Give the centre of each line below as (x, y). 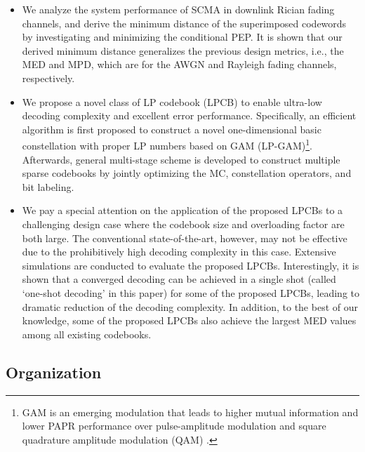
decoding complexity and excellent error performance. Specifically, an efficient (189, 115)
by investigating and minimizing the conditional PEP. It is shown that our (182, 37)
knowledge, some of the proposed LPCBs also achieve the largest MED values (189, 320)
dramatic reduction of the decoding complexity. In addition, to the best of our (190, 306)
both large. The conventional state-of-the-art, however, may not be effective (185, 238)
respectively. (48, 78)
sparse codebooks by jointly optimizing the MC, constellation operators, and (187, 173)
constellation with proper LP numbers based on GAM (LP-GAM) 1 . (167, 144)
